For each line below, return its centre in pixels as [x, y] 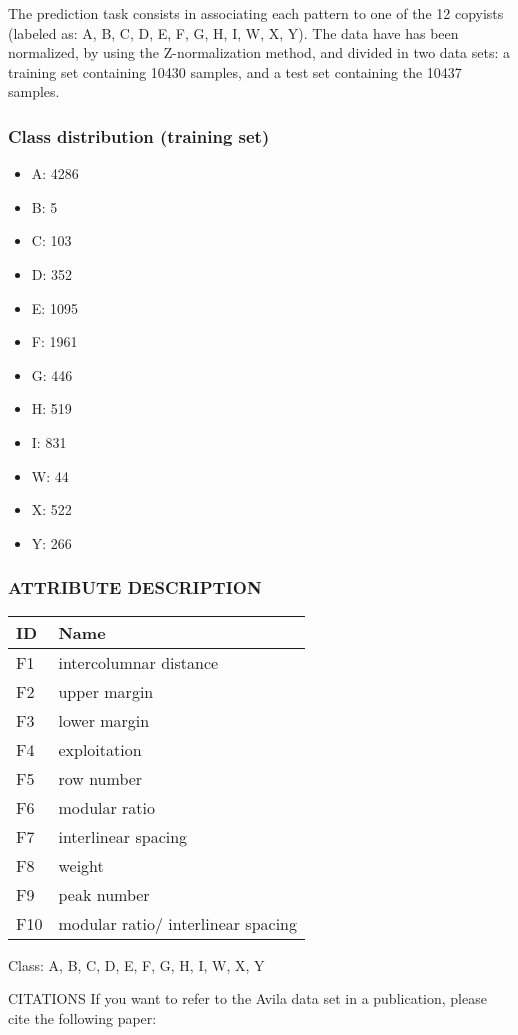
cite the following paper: [82, 1017]
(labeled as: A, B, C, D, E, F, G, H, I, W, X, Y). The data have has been [233, 32]
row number [100, 778]
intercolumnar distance [138, 662]
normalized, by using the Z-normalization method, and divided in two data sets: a [259, 52]
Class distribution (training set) [139, 135]
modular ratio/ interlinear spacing [177, 923]
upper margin [106, 691]
